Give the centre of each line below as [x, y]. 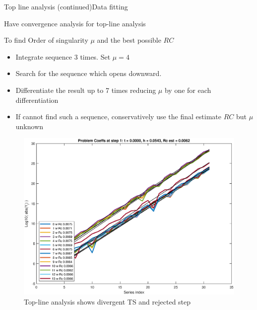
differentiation [37, 100]
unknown [30, 126]
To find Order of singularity [46, 40]
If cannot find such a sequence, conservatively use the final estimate [118, 116]
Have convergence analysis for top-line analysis [75, 23]
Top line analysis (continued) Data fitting [66, 6]
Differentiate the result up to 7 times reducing [86, 90]
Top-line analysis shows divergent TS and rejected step [107, 302]
